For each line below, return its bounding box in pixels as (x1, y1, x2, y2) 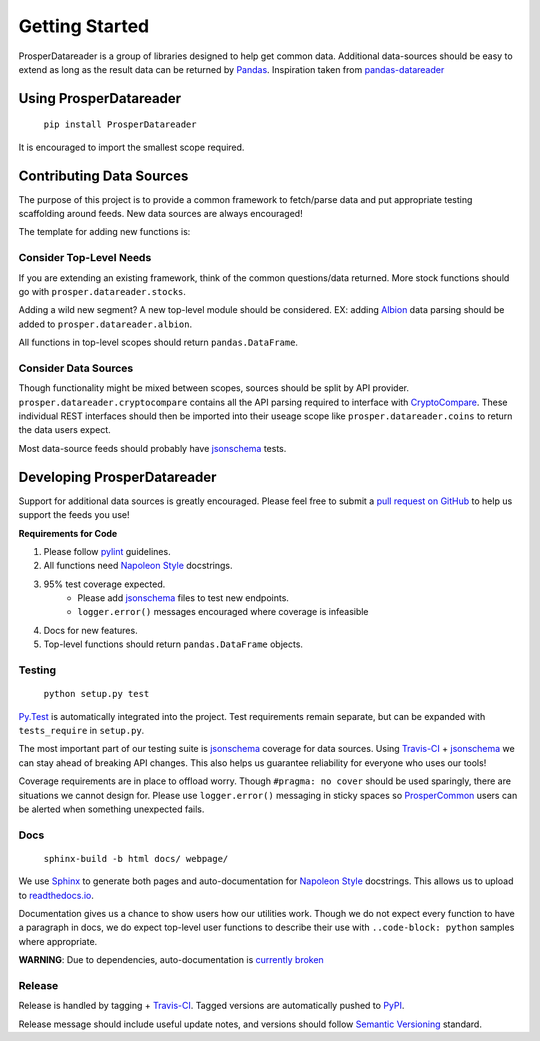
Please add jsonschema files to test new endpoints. (77, 592, 290, 604)
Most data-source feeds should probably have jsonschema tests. (18, 442, 287, 454)
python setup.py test (43, 688, 150, 700)
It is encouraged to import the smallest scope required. (18, 141, 245, 153)
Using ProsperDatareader (18, 90, 182, 107)
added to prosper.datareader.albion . (18, 318, 193, 330)
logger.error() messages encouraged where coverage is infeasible (77, 606, 369, 618)
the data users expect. (18, 424, 112, 436)
